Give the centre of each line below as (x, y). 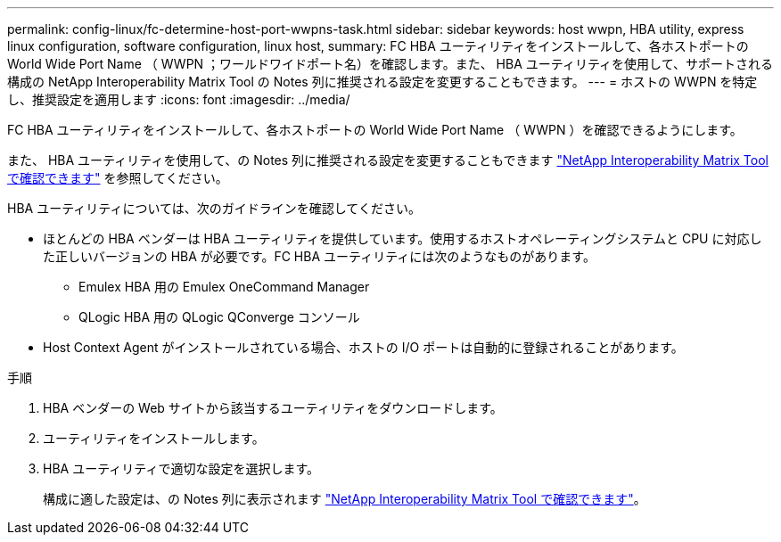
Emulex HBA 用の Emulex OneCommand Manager (224, 287)
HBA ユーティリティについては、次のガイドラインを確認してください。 (214, 208)
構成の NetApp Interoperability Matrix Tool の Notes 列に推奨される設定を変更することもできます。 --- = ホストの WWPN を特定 (382, 82)
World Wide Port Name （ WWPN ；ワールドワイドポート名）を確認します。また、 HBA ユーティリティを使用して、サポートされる (390, 64)
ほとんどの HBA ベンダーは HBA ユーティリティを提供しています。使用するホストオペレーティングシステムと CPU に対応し (403, 238)
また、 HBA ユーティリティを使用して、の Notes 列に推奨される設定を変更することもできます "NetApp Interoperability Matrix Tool (388, 160)
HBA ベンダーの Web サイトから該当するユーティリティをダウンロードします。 (273, 408)
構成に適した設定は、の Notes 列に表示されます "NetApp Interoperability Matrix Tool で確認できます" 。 (345, 499)
